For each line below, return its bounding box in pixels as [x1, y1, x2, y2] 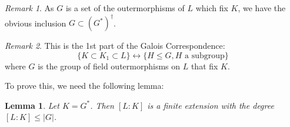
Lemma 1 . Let [5, 99, 59, 111]
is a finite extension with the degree [147, 99, 274, 111]
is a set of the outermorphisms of [65, 2, 185, 14]
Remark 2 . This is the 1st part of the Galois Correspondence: [5, 39, 225, 52]
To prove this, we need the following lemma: [5, 79, 164, 92]
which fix [195, 2, 228, 14]
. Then [90, 99, 114, 111]
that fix [191, 59, 218, 72]
